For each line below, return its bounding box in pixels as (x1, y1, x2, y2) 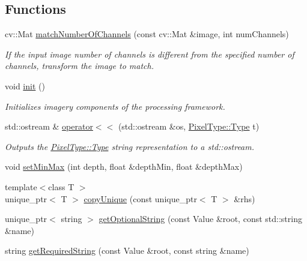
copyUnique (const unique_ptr (84, 192, 197, 205)
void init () (5, 79, 45, 92)
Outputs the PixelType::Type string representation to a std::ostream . (5, 140, 255, 152)
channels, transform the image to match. (5, 59, 154, 72)
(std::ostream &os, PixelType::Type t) (118, 120, 260, 133)
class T (48, 180, 74, 193)
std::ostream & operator (5, 120, 93, 133)
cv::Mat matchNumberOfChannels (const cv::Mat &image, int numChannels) (5, 28, 289, 40)
